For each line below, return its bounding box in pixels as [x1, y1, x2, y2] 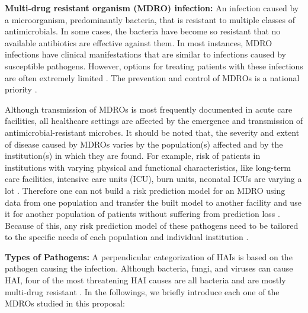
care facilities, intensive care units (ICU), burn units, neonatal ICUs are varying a [5, 173, 302, 185]
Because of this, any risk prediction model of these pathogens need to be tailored [5, 219, 299, 231]
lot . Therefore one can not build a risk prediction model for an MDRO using [5, 184, 285, 196]
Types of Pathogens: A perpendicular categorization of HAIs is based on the [5, 250, 293, 263]
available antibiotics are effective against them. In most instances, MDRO [5, 36, 272, 49]
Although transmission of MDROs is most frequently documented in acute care [5, 103, 293, 115]
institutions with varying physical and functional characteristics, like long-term [5, 161, 291, 173]
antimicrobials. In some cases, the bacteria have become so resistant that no [5, 25, 281, 37]
